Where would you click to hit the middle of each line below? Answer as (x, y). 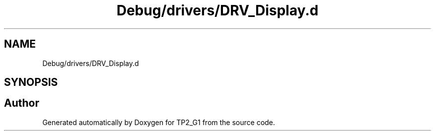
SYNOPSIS (31, 82)
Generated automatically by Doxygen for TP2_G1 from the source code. (159, 122)
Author (22, 103)
